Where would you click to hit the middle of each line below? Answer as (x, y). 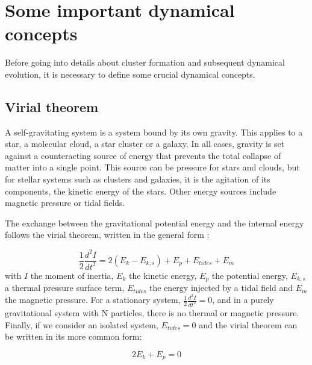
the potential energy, (250, 275)
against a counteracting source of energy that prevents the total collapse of (143, 155)
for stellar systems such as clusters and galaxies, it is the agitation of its (138, 179)
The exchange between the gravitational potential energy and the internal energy (154, 223)
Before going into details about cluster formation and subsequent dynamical (145, 62)
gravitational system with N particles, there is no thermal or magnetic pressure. (152, 312)
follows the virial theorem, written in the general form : (107, 235)
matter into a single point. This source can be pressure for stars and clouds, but (152, 167)
